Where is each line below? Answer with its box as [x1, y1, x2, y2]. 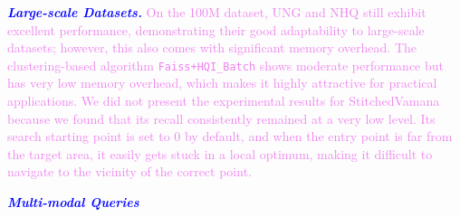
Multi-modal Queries [7, 193, 139, 211]
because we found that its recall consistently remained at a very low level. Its [7, 108, 436, 127]
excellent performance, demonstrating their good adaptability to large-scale [7, 20, 425, 39]
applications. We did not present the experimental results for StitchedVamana [7, 91, 440, 110]
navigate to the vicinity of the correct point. [7, 162, 252, 181]
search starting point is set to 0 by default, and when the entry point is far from [7, 127, 453, 146]
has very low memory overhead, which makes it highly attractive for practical [7, 73, 437, 92]
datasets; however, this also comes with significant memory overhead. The [7, 38, 417, 57]
